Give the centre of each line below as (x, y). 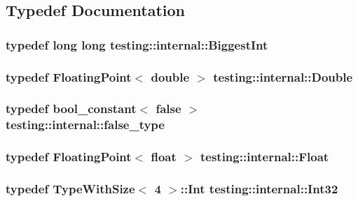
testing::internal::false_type (85, 125)
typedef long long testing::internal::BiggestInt (137, 44)
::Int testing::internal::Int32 (259, 188)
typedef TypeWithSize (70, 188)
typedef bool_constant (71, 109)
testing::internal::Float (264, 157)
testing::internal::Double (283, 76)
